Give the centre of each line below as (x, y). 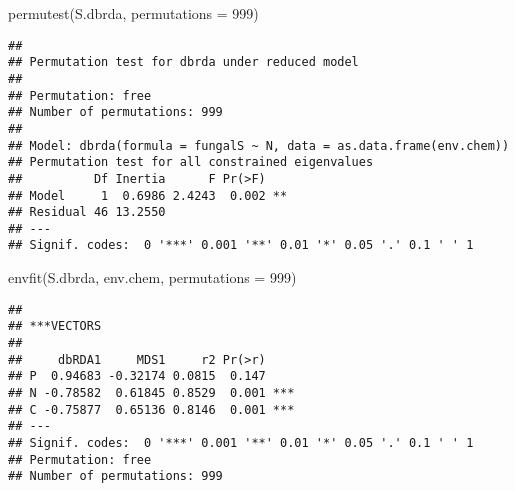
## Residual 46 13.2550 (87, 212)
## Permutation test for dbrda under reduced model (183, 62)
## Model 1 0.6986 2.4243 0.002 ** (148, 195)
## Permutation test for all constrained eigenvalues (191, 162)
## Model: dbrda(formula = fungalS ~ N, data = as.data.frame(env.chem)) (259, 145)
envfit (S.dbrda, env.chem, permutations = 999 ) (152, 277)
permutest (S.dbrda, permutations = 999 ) (133, 13)
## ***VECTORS (55, 326)
